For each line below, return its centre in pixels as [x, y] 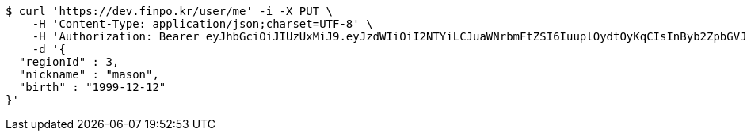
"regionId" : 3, [69, 62]
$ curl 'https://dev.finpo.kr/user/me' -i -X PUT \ [170, 11]
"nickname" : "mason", [89, 74]
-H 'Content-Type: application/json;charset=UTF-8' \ [202, 24]
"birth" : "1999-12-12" [92, 87]
